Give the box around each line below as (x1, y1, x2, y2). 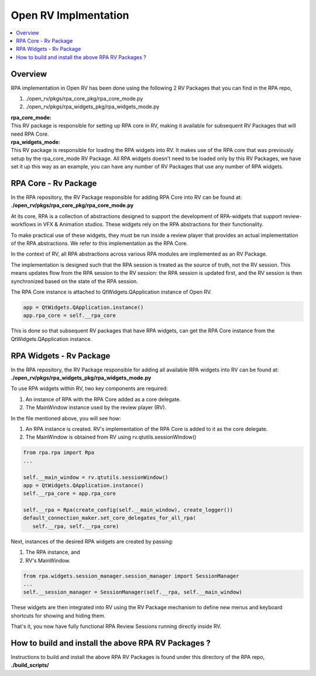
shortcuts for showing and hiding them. (11, 612, 106, 619)
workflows (11, 221, 36, 228)
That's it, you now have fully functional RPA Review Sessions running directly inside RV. (11, 623, 222, 630)
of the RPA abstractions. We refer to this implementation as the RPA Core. (11, 240, 188, 247)
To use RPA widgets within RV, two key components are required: (11, 385, 168, 392)
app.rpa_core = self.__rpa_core (23, 312, 116, 319)
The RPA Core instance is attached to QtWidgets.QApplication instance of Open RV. (11, 288, 212, 295)
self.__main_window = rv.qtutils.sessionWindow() (23, 474, 169, 481)
